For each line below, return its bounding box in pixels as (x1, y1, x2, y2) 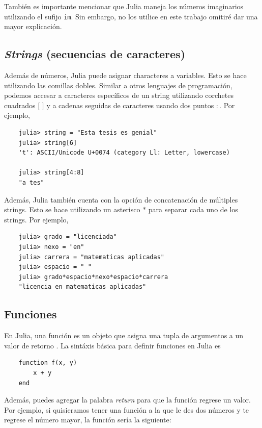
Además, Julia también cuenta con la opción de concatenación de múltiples (4, 194, 238, 205)
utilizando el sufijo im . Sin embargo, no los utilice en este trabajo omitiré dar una (4, 11, 258, 21)
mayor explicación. (4, 21, 62, 32)
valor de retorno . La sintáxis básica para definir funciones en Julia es (4, 340, 221, 350)
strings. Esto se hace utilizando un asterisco (4, 204, 140, 215)
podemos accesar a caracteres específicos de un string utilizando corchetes (4, 90, 234, 100)
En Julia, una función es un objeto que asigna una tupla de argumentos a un (4, 330, 244, 341)
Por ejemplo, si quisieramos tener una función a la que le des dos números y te (4, 404, 249, 415)
